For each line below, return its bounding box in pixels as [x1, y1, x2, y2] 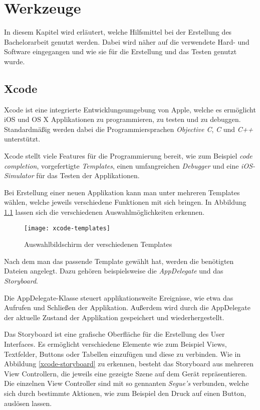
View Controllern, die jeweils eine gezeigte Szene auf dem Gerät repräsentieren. [4, 368, 247, 378]
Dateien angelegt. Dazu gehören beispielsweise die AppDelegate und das [4, 265, 223, 276]
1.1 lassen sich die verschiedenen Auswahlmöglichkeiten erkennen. [4, 207, 205, 217]
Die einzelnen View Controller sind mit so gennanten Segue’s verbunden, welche [4, 378, 249, 388]
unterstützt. [4, 133, 41, 144]
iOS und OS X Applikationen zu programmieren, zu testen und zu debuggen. [4, 114, 241, 124]
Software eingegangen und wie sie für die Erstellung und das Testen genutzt [4, 46, 237, 57]
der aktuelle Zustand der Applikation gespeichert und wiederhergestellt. [4, 312, 224, 322]
